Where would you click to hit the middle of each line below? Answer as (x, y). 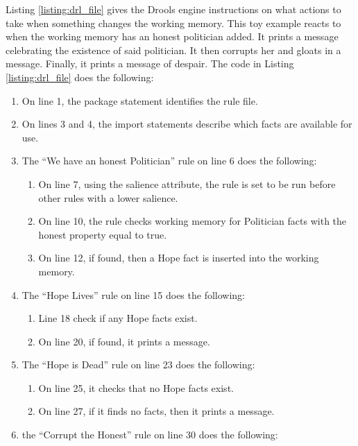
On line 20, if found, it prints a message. (124, 341)
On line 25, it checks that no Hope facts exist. (136, 387)
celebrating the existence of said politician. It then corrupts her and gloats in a (173, 50)
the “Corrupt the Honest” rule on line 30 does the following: (150, 435)
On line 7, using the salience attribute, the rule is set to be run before (187, 183)
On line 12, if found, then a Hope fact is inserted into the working (179, 258)
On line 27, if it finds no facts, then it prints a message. (156, 411)
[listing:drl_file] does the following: (80, 77)
